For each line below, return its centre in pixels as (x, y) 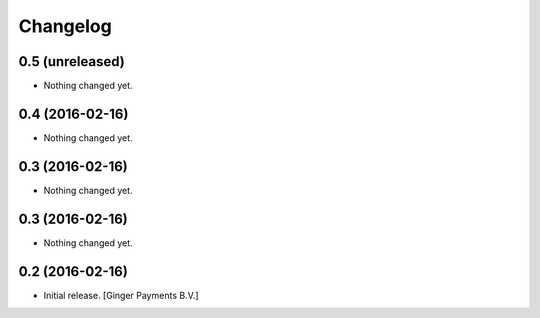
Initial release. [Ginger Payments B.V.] (121, 295)
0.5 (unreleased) (71, 61)
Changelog (65, 26)
